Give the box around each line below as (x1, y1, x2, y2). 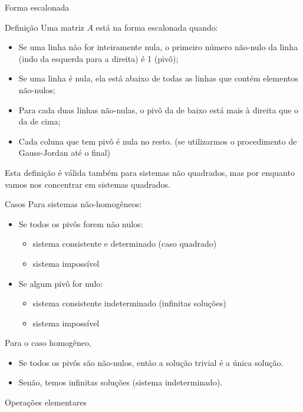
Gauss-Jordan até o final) (18, 146, 111, 159)
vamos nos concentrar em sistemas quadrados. (5, 178, 170, 190)
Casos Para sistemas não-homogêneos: (5, 198, 142, 210)
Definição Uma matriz (5, 21, 84, 33)
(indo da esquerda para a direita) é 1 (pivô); (18, 52, 179, 64)
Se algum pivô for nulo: (18, 277, 103, 289)
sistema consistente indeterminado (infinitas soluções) (32, 297, 226, 309)
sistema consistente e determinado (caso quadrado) (32, 237, 217, 250)
